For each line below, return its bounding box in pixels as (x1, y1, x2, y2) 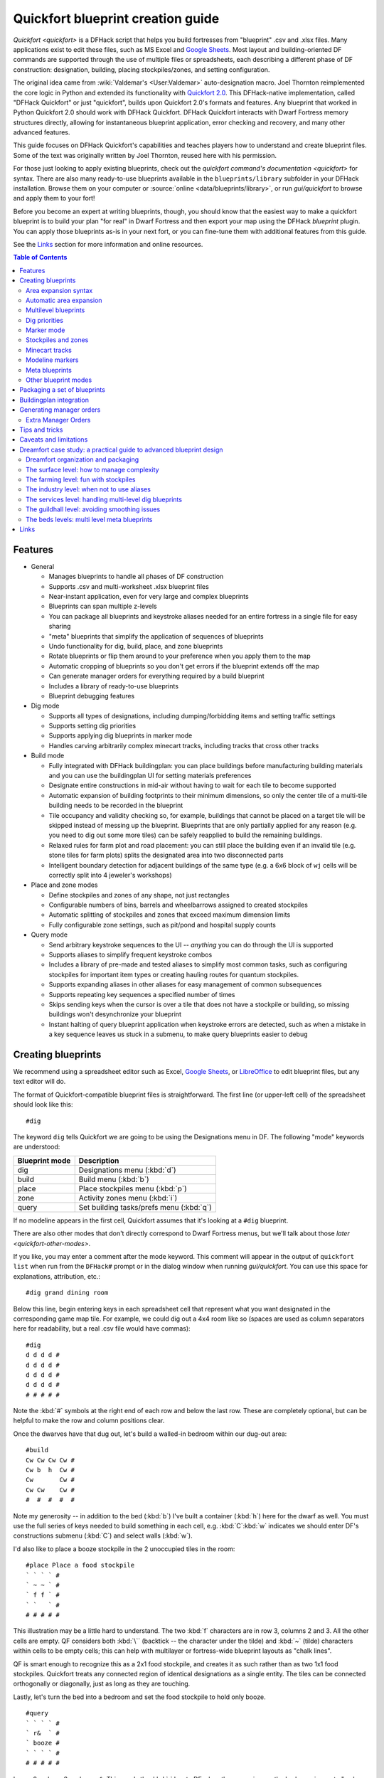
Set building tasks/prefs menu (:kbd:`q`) (78, 1202, 213, 1212)
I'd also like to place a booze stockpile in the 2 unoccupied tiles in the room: (13, 1544, 235, 1553)
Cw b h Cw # (26, 1466, 75, 1474)
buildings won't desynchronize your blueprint (48, 1010, 181, 1018)
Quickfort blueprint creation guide (13, 11, 220, 26)
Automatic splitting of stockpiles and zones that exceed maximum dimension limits (48, 910, 291, 919)
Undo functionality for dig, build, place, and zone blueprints (48, 642, 223, 650)
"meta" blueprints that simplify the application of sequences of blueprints (48, 632, 264, 640)
